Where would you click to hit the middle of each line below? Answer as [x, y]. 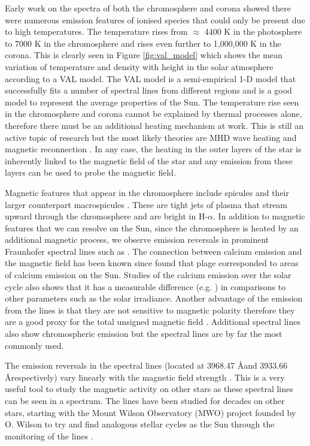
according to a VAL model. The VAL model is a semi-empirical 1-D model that [151, 78]
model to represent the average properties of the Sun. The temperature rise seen [152, 102]
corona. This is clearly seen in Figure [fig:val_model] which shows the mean [144, 55]
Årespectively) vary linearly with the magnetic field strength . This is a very [145, 377]
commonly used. [34, 345]
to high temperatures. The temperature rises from [96, 31]
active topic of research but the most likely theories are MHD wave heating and [151, 137]
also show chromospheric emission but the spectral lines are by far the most [144, 334]
